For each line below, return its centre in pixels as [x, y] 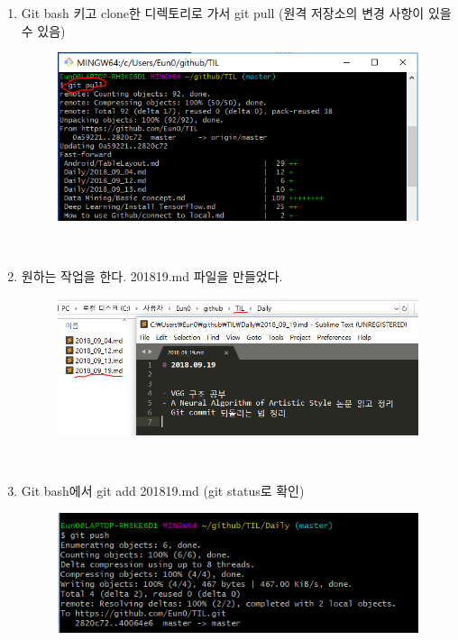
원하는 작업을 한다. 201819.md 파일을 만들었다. [152, 276]
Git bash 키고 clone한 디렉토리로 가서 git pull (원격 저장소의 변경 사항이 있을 [236, 13]
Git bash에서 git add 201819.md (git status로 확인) [163, 491]
